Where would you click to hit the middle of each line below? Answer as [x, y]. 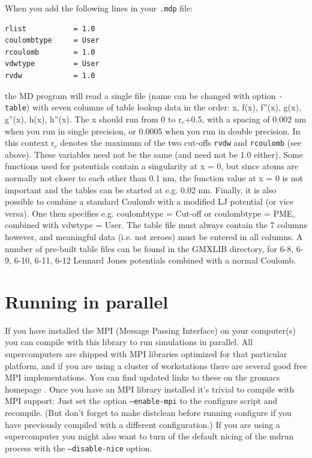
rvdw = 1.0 [50, 76]
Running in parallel [87, 301]
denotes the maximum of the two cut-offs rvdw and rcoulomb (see [181, 143]
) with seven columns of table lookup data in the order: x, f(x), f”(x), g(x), [163, 107]
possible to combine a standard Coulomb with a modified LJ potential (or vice [149, 201]
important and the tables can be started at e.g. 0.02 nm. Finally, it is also [141, 189]
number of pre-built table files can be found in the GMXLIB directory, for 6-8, [149, 248]
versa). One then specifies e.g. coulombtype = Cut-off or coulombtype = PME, [150, 213]
